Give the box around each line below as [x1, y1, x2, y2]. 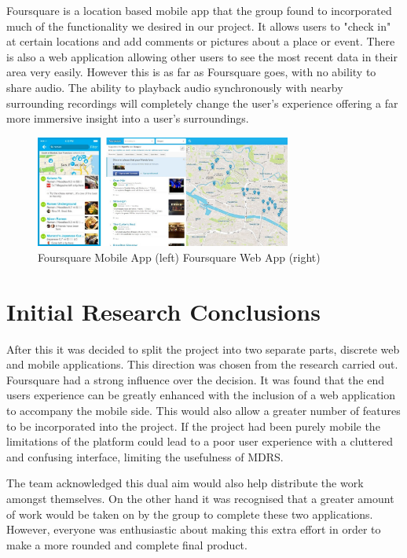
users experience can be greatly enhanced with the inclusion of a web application [6, 387, 396, 403]
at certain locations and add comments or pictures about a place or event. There [6, 33, 395, 50]
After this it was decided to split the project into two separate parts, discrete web [6, 340, 400, 357]
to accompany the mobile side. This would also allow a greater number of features [6, 402, 401, 418]
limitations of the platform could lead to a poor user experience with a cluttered [6, 433, 393, 450]
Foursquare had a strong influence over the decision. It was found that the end [6, 371, 384, 387]
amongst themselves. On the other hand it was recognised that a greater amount [6, 490, 394, 506]
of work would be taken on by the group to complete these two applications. [6, 505, 373, 522]
